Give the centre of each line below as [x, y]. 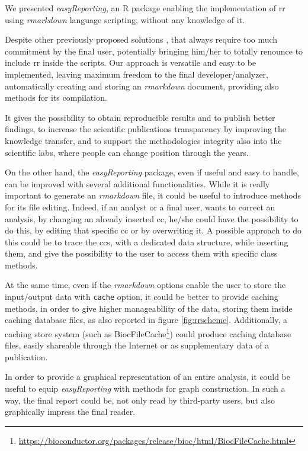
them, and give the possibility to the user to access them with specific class [141, 253]
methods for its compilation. [56, 97]
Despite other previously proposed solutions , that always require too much [141, 39]
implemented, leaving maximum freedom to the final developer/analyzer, [137, 74]
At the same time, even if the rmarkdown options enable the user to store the [145, 285]
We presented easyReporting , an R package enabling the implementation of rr [145, 8]
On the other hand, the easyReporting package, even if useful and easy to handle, [152, 172]
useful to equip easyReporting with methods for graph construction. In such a [145, 388]
